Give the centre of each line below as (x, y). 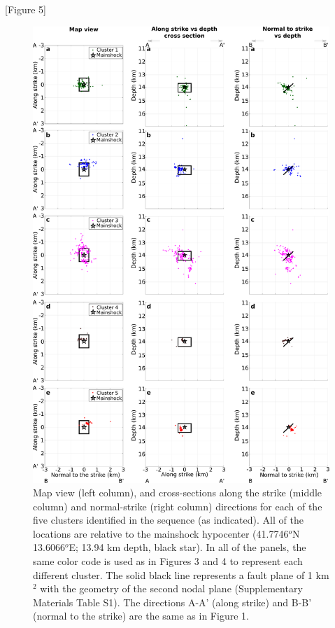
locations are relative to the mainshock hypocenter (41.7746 (161, 533)
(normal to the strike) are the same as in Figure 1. (141, 616)
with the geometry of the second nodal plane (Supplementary (171, 588)
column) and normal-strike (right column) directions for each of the (178, 506)
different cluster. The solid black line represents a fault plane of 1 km (181, 574)
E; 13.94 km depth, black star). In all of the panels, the (187, 547)
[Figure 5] (26, 9)
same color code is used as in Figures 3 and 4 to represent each (168, 561)
